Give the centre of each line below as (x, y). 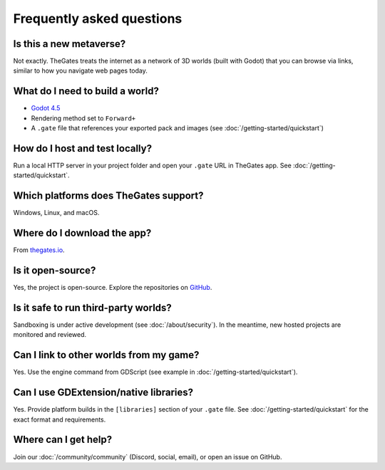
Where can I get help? (63, 440)
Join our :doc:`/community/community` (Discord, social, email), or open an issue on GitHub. (148, 456)
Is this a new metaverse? (70, 44)
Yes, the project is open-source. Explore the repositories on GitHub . (113, 288)
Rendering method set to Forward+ (83, 118)
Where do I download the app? (82, 233)
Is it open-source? (55, 271)
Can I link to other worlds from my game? (106, 355)
